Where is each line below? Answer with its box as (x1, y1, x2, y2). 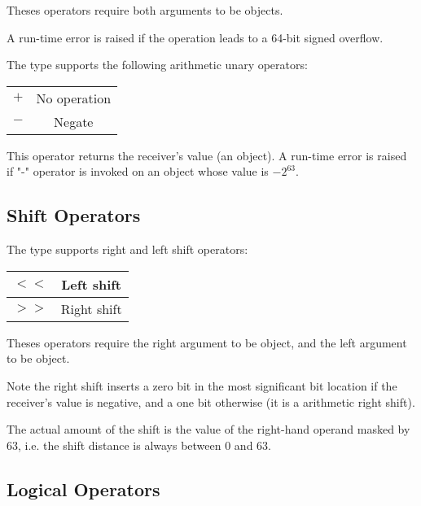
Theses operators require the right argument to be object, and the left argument (7, 334, 407, 351)
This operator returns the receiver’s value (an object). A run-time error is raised (7, 146, 407, 164)
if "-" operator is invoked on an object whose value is (7, 163, 269, 180)
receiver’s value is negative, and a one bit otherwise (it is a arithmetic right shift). (7, 393, 415, 410)
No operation (36, 88, 112, 107)
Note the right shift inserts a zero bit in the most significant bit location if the (7, 377, 397, 394)
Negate (54, 111, 94, 131)
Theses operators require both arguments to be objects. (7, 2, 283, 18)
